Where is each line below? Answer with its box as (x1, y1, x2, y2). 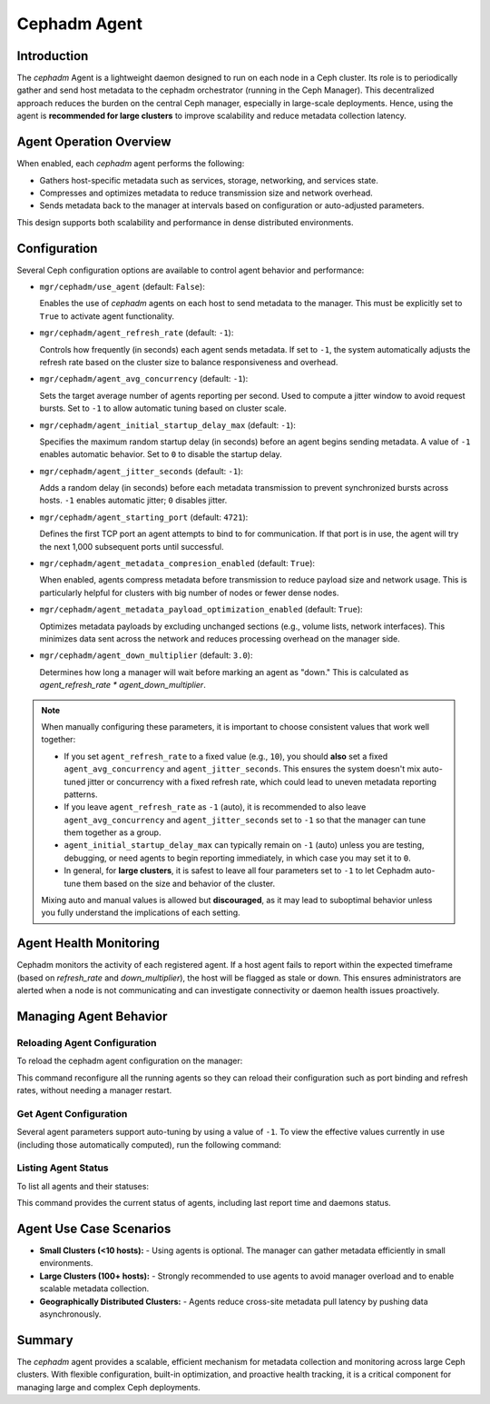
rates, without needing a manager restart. (16, 1085, 172, 1096)
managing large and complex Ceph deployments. (16, 1381, 201, 1392)
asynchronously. (39, 1309, 102, 1319)
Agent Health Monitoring (16, 936, 161, 951)
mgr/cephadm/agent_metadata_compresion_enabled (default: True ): (39, 558, 316, 569)
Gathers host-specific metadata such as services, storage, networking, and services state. (39, 174, 378, 185)
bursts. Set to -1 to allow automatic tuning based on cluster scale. (39, 403, 287, 413)
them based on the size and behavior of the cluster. (83, 878, 276, 889)
